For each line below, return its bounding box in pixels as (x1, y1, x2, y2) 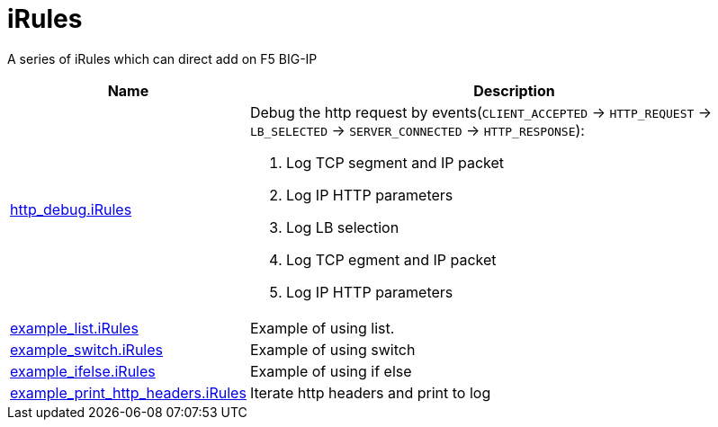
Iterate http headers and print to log (249, 383, 491, 402)
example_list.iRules (10, 318, 139, 337)
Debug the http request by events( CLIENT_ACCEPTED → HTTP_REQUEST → (249, 102, 713, 121)
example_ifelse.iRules (10, 361, 156, 380)
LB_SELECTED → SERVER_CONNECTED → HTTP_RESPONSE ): (249, 120, 585, 139)
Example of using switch (249, 340, 416, 359)
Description (473, 81, 555, 100)
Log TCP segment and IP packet (285, 153, 505, 172)
